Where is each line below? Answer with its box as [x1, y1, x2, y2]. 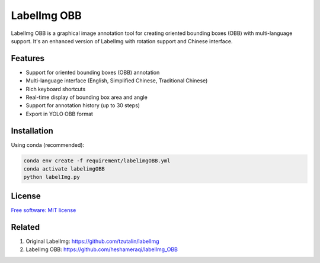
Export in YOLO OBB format [25, 110, 93, 117]
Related [11, 222, 40, 232]
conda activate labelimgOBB [23, 166, 105, 172]
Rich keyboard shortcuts [25, 85, 86, 92]
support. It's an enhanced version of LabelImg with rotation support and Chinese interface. [11, 37, 233, 44]
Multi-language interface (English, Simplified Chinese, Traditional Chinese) [25, 77, 208, 84]
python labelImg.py [23, 174, 80, 181]
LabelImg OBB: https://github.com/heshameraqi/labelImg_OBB [25, 246, 178, 253]
